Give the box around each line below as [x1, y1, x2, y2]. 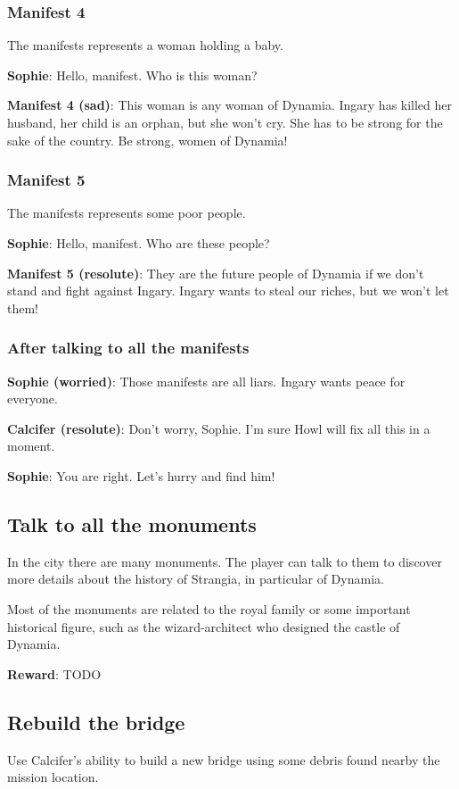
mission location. [7, 768, 99, 786]
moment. [7, 436, 55, 455]
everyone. [7, 389, 58, 408]
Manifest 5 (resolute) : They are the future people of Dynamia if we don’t [7, 263, 424, 282]
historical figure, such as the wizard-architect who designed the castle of [7, 617, 400, 635]
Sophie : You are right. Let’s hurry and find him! [7, 466, 275, 485]
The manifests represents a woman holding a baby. [7, 36, 283, 54]
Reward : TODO [7, 664, 102, 683]
